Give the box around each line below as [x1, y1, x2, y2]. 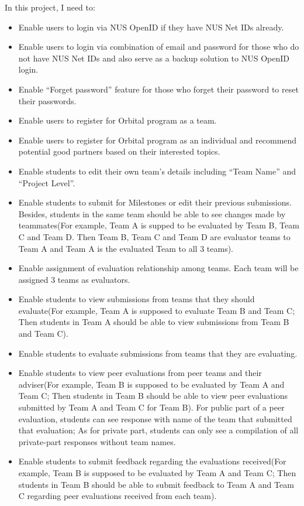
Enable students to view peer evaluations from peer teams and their [18, 367, 262, 379]
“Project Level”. [18, 176, 75, 189]
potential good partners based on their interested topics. [18, 145, 220, 158]
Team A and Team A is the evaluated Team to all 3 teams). [18, 242, 233, 254]
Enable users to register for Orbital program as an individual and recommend [18, 134, 297, 146]
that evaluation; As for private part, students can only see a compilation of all [18, 424, 299, 436]
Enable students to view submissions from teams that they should [18, 293, 255, 305]
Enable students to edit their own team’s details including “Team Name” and [18, 165, 296, 177]
